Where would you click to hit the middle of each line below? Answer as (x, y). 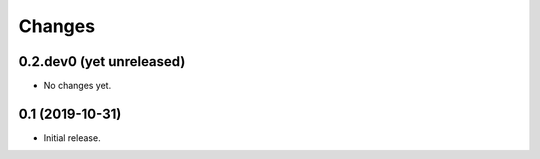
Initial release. (72, 137)
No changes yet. (77, 86)
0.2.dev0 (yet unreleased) (102, 61)
